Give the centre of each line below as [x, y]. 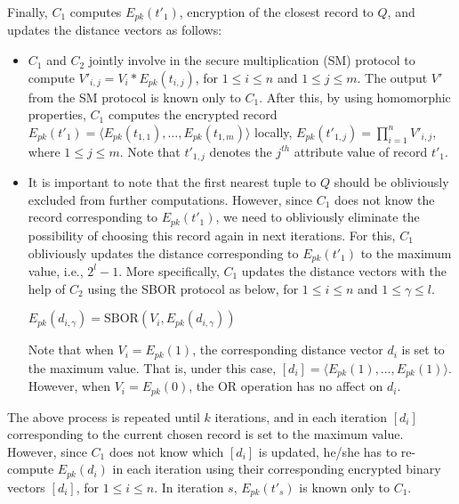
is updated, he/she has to [328, 451]
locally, [274, 131]
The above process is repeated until [104, 416]
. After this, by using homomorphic [355, 97]
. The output [392, 77]
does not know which [166, 451]
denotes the [241, 151]
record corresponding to [93, 217]
